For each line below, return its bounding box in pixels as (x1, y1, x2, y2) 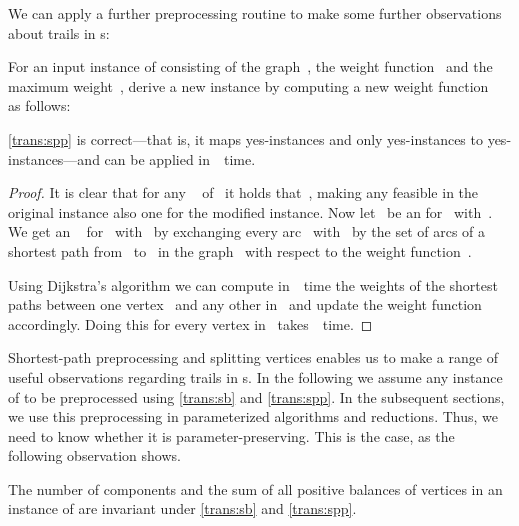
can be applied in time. (104, 148, 256, 169)
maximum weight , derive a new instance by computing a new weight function (8, 75, 489, 96)
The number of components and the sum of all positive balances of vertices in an (8, 478, 503, 499)
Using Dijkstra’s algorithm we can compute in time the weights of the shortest (8, 274, 498, 295)
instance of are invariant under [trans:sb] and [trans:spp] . (8, 498, 357, 519)
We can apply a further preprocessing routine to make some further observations (8, 3, 502, 23)
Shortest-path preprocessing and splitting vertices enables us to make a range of (8, 347, 498, 368)
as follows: (8, 95, 71, 116)
